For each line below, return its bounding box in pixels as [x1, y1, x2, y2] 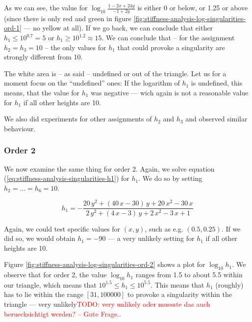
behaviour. [4, 123, 36, 133]
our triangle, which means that [4, 279, 97, 290]
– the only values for [45, 42, 106, 52]
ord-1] [4, 23, 22, 33]
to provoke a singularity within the [127, 289, 232, 299]
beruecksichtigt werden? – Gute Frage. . [4, 308, 121, 319]
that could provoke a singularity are [117, 42, 225, 52]
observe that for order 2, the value [4, 269, 107, 280]
